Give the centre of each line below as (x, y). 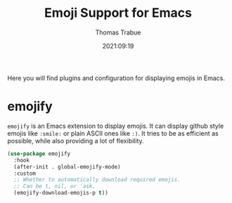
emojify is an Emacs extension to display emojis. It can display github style (116, 126)
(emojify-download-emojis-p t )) (61, 193)
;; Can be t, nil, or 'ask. (55, 186)
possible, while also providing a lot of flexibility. (76, 140)
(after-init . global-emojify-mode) (67, 166)
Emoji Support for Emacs (118, 13)
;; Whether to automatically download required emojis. (97, 180)
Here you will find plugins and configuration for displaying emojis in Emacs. (116, 78)
